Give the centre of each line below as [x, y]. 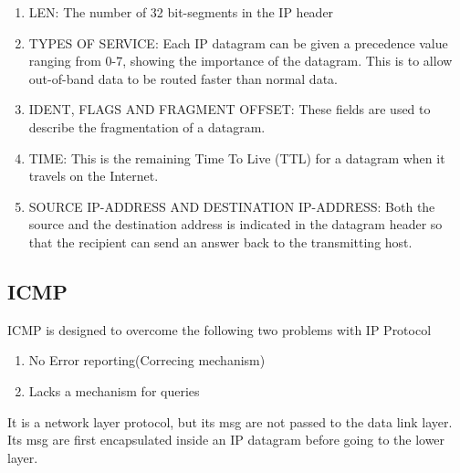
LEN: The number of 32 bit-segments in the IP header [181, 12]
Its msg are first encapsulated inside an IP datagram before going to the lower [226, 440]
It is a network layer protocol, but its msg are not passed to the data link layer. [230, 421]
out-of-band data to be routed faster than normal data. [183, 78]
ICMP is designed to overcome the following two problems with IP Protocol [220, 329]
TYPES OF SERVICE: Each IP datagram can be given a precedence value [238, 42]
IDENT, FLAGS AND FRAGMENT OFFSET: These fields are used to [230, 109]
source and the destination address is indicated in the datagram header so [235, 224]
